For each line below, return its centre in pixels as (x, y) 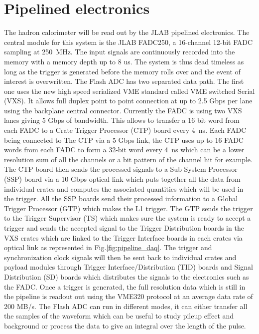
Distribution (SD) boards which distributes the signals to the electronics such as (127, 276)
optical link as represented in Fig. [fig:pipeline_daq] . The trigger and (108, 247)
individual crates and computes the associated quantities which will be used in (124, 188)
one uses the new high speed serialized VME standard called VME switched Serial (129, 91)
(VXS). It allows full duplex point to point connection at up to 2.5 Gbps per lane (128, 101)
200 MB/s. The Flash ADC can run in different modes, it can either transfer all (126, 306)
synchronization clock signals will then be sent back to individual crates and (120, 257)
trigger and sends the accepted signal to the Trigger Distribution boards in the (124, 228)
